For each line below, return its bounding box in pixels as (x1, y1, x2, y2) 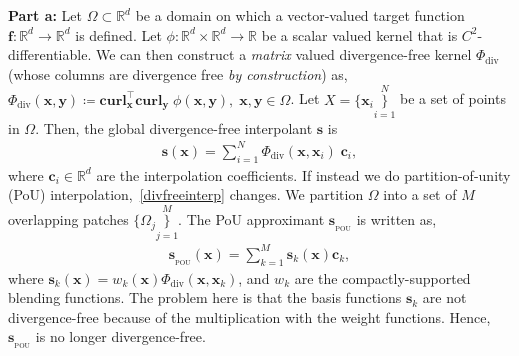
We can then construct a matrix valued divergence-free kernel (95, 44, 472, 65)
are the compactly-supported (294, 267, 471, 288)
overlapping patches (8, 209, 129, 230)
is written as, (356, 209, 437, 230)
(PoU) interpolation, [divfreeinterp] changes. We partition (8, 184, 364, 205)
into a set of (383, 184, 457, 205)
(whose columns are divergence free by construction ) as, (8, 63, 348, 84)
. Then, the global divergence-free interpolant (35, 117, 313, 138)
